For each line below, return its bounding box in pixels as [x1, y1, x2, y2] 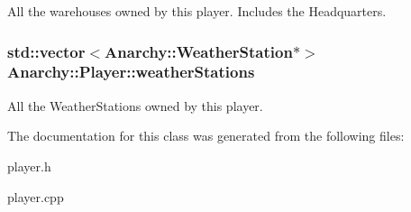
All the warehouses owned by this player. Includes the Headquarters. [7, 2, 387, 20]
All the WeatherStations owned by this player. [7, 96, 263, 115]
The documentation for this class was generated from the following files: [7, 126, 405, 145]
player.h [7, 156, 51, 175]
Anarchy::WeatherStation [105, 40, 293, 62]
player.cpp [7, 187, 64, 206]
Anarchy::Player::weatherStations [7, 60, 255, 83]
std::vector [7, 40, 86, 62]
